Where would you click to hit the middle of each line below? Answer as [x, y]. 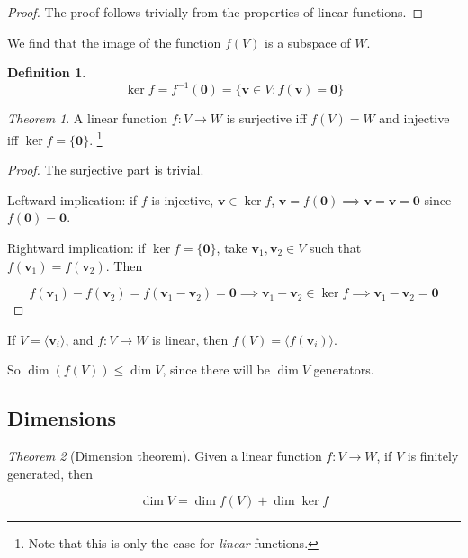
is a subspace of [308, 42]
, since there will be [216, 369]
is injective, [183, 199]
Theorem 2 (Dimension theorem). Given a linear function [165, 456]
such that [336, 247]
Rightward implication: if [76, 247]
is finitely [433, 456]
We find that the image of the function [114, 42]
